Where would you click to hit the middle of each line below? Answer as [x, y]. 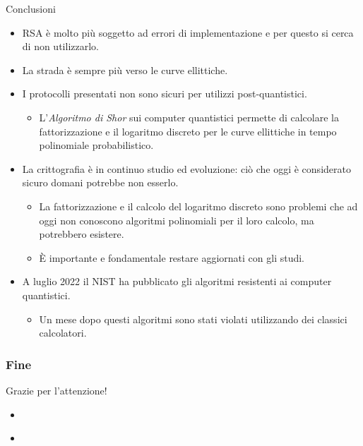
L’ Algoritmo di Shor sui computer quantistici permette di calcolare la [189, 117]
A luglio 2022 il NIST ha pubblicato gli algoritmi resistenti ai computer [177, 281]
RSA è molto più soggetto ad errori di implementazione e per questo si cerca [188, 32]
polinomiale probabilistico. [96, 145]
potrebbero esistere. [82, 234]
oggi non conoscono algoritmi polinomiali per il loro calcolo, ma [177, 220]
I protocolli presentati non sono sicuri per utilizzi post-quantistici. [165, 94]
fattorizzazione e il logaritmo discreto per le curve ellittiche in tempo [188, 131]
